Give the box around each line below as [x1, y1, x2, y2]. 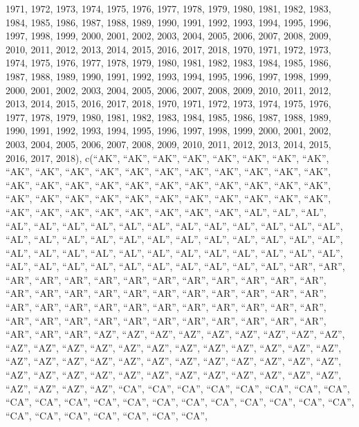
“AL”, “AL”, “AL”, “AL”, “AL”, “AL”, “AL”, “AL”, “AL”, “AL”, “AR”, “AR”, [6, 259, 345, 273]
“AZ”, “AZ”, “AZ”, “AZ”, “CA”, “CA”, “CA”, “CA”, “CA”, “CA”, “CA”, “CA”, [6, 381, 350, 395]
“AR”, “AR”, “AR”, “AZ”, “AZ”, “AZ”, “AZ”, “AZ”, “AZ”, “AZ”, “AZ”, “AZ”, [6, 327, 345, 341]
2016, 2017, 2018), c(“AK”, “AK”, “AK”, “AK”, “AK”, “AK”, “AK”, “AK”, [6, 150, 329, 165]
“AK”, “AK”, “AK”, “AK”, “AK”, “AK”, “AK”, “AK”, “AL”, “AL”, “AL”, [6, 204, 326, 219]
